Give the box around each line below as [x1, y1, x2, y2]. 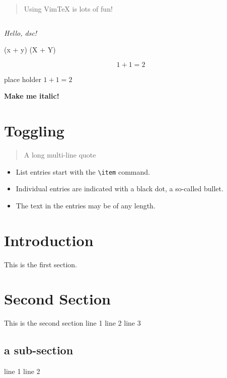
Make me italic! [4, 91, 59, 101]
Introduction [4, 230, 94, 250]
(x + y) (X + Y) [4, 44, 56, 55]
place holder [4, 73, 41, 84]
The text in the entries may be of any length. [16, 200, 156, 210]
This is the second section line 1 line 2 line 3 [4, 318, 141, 328]
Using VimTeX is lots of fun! [24, 4, 113, 14]
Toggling [4, 120, 64, 141]
